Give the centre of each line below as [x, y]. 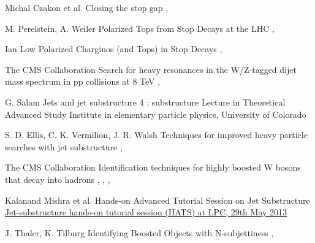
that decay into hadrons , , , [58, 179]
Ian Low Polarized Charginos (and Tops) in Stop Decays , [114, 49]
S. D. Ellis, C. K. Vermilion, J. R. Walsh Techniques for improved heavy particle [156, 135]
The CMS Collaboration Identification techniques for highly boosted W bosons [153, 167]
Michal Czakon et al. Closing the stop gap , [87, 7]
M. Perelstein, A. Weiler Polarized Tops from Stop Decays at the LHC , [140, 28]
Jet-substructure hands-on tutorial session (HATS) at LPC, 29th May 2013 [146, 212]
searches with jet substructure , [64, 146]
